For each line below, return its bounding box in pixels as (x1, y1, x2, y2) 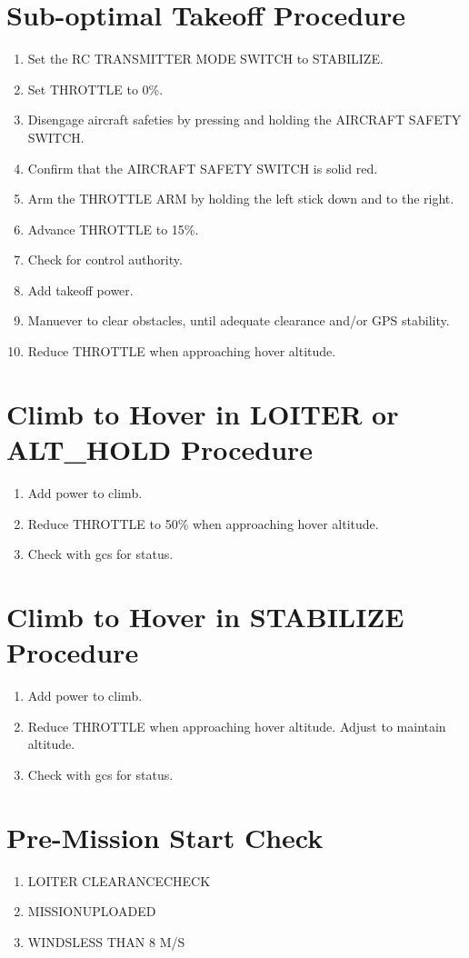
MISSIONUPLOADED (27, 902, 156, 921)
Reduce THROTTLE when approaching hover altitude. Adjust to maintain (27, 716, 446, 735)
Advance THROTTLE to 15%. (27, 219, 199, 238)
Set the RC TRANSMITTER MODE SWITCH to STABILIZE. (27, 49, 384, 68)
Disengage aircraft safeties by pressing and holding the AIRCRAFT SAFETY (27, 110, 462, 129)
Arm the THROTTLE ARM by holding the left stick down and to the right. (27, 189, 454, 208)
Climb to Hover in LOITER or (6, 394, 399, 432)
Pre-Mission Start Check (6, 818, 324, 855)
